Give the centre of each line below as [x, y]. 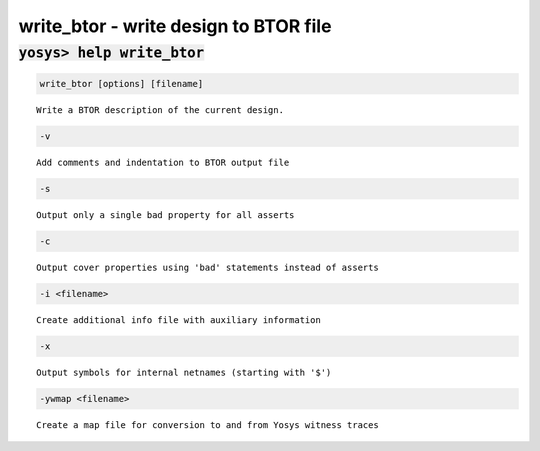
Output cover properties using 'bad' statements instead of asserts [207, 267]
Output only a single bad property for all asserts [165, 214]
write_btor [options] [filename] [121, 83]
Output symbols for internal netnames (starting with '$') [184, 372]
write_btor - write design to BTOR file [175, 26]
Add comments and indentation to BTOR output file [163, 162]
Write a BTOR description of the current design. [160, 109]
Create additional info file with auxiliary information [179, 319]
